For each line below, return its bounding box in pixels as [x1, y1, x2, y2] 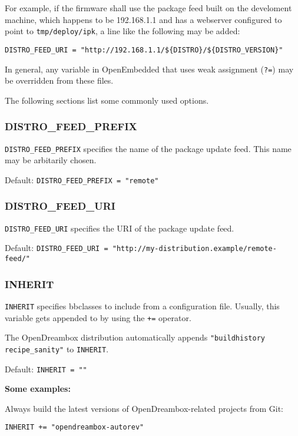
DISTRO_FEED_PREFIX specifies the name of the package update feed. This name [5, 142, 292, 154]
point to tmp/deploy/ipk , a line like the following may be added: [5, 25, 240, 37]
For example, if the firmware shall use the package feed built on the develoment [5, 2, 292, 14]
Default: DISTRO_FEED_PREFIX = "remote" [5, 173, 159, 186]
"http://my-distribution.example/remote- [112, 245, 277, 253]
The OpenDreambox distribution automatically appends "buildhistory [5, 331, 265, 343]
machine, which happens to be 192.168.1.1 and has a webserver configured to [5, 13, 282, 25]
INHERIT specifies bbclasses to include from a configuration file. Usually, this [5, 299, 280, 312]
